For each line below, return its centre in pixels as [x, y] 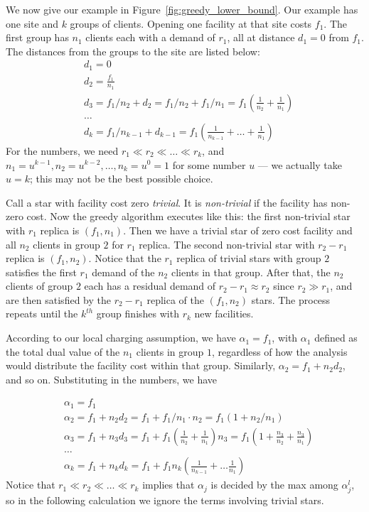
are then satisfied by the [58, 299]
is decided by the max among [274, 485]
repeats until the [42, 314]
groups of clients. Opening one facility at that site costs [191, 23]
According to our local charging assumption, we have [121, 338]
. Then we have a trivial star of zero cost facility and [238, 230]
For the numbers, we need [62, 150]
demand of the [123, 272]
